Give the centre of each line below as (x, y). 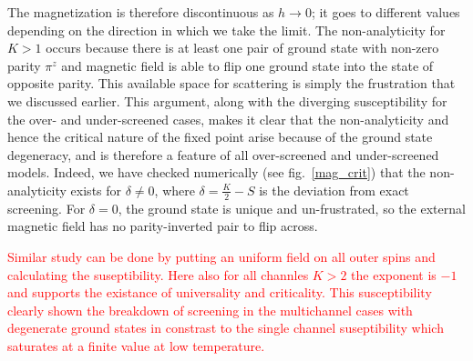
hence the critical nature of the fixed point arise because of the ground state (220, 137)
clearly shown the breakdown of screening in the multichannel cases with (210, 310)
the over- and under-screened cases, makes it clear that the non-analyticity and (228, 119)
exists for (96, 190)
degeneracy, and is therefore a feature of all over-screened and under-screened (223, 154)
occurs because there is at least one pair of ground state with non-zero (242, 48)
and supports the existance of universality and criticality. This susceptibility (220, 292)
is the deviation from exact (334, 190)
